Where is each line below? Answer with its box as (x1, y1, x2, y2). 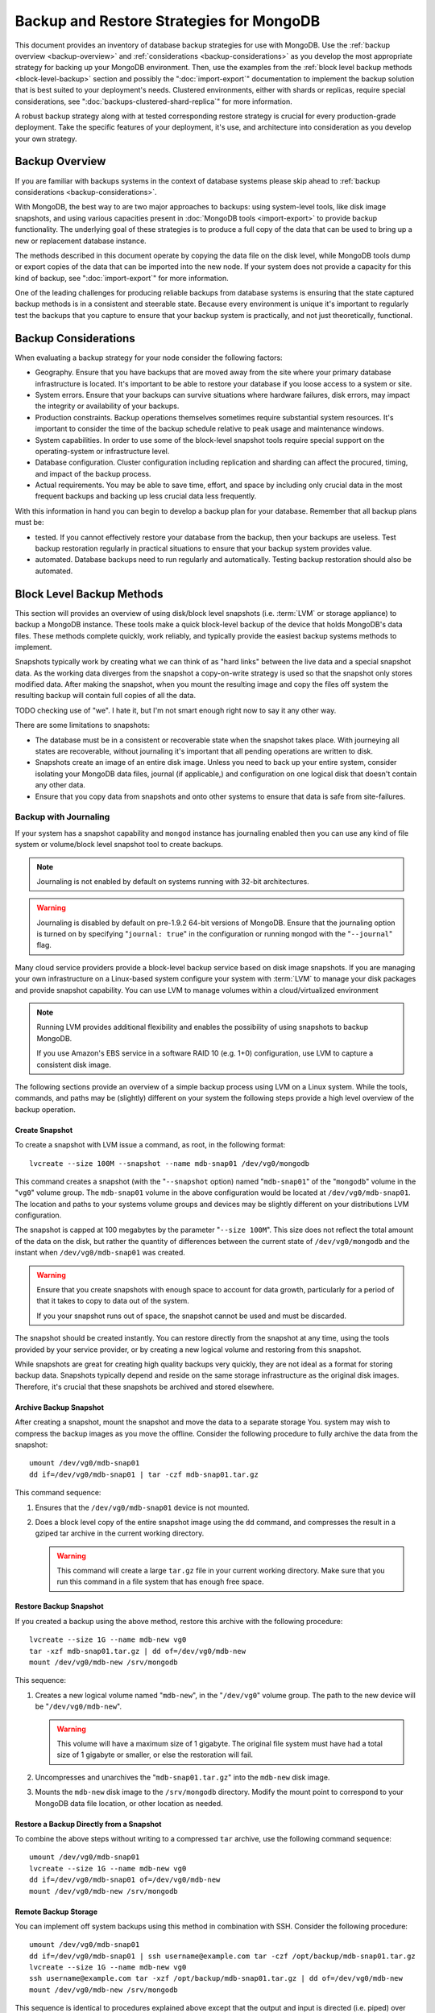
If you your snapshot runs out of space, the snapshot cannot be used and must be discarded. (36, 1311, 346, 1321)
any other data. (35, 780, 86, 790)
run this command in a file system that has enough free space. (56, 1577, 265, 1586)
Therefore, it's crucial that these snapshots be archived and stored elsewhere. (14, 1382, 275, 1391)
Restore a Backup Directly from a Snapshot (14, 1819, 162, 1829)
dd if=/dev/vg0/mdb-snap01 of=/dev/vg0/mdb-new (29, 1875, 221, 1884)
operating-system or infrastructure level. (35, 446, 170, 456)
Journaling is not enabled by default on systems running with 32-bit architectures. (36, 876, 309, 886)
